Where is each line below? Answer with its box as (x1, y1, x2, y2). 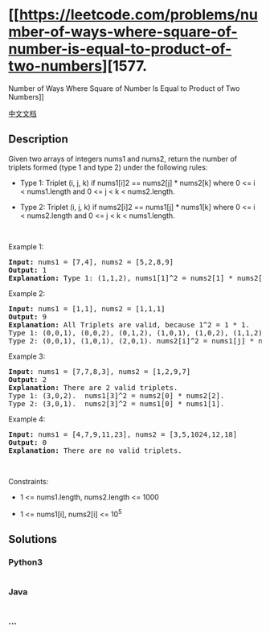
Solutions (8, 532, 58, 546)
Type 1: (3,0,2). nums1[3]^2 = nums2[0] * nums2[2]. (8, 391, 225, 400)
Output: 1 (8, 265, 47, 274)
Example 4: (8, 414, 46, 424)
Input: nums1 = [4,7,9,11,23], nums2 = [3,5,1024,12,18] (8, 430, 238, 439)
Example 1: (8, 241, 44, 251)
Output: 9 (8, 312, 47, 321)
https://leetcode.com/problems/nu (18, 6, 259, 24)
